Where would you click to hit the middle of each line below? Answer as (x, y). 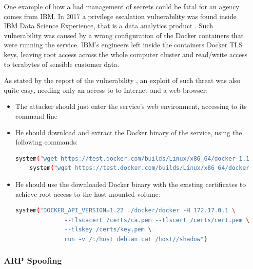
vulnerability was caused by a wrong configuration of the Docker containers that (124, 35)
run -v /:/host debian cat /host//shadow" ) (136, 239)
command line (36, 115)
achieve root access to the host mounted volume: (88, 194)
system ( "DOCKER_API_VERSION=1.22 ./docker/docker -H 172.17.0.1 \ (125, 211)
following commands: (47, 142)
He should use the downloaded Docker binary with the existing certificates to (131, 184)
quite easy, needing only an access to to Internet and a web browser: (106, 90)
